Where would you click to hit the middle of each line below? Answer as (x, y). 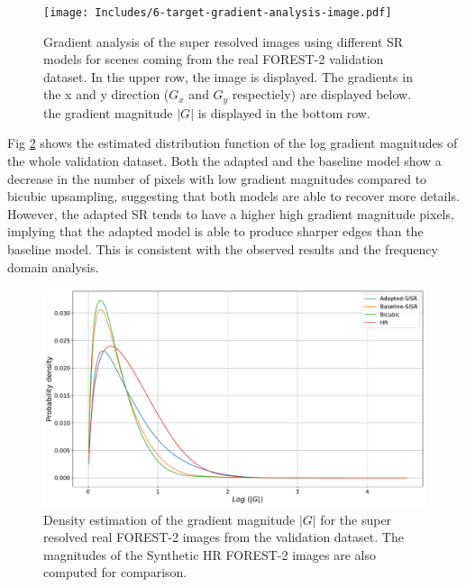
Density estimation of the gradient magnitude (169, 519)
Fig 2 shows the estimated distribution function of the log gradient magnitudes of (233, 143)
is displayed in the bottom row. (284, 112)
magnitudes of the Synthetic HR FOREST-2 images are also (210, 554)
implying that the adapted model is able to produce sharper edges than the (215, 231)
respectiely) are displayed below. (322, 94)
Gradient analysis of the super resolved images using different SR (224, 41)
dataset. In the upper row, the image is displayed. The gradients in (228, 76)
